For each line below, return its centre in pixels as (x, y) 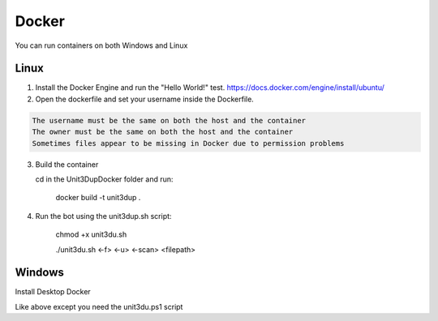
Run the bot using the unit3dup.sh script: (103, 216)
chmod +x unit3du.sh (91, 234)
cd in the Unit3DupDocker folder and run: (104, 179)
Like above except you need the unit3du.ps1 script (99, 306)
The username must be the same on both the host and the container (169, 120)
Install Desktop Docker (53, 292)
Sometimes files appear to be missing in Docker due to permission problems (188, 143)
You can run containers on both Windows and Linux (101, 45)
